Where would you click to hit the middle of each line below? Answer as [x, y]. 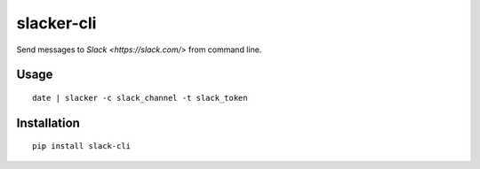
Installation [48, 123]
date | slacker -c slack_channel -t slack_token [140, 98]
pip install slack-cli [82, 146]
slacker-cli [56, 23]
